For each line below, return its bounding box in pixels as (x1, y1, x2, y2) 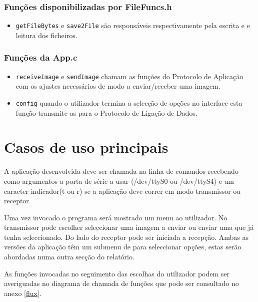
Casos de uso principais (4, 137, 168, 157)
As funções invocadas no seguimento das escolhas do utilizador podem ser (4, 268, 229, 278)
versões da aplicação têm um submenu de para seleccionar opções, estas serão (4, 241, 241, 252)
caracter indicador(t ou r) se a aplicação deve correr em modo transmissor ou (4, 185, 241, 196)
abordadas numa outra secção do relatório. (4, 251, 134, 262)
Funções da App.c (4, 51, 77, 64)
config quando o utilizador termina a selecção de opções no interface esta (15, 97, 242, 108)
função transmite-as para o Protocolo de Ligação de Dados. (15, 107, 197, 118)
